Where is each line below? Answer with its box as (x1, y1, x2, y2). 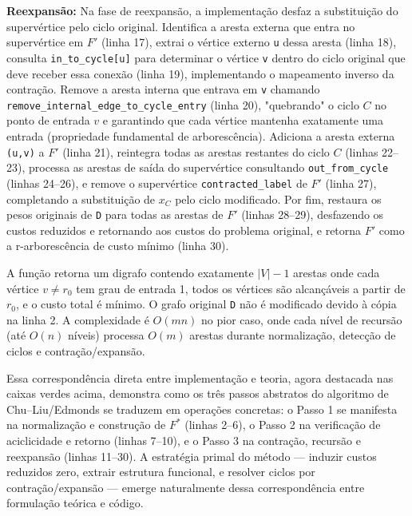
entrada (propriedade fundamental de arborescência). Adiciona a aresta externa (6, 128, 395, 144)
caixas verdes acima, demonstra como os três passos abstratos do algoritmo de (6, 385, 389, 402)
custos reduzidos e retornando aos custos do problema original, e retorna (6, 221, 362, 238)
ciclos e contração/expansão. (6, 343, 145, 359)
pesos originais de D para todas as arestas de (6, 206, 224, 223)
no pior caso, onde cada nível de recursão (201, 311, 402, 327)
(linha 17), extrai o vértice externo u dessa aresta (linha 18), (101, 34, 397, 50)
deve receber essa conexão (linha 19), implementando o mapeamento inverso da (6, 65, 394, 81)
